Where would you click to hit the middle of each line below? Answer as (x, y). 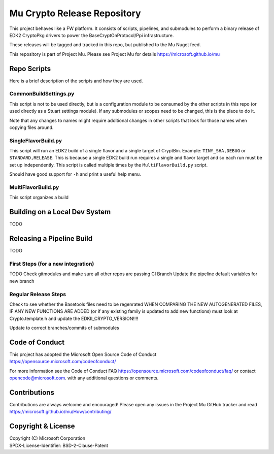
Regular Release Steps (38, 294)
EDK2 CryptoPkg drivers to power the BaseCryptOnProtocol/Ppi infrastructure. (92, 35)
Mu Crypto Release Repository (75, 13)
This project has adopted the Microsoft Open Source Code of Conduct (83, 354)
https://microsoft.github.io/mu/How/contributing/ (60, 412)
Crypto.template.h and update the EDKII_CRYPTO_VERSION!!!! (74, 318)
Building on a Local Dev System (60, 212)
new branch (22, 281)
